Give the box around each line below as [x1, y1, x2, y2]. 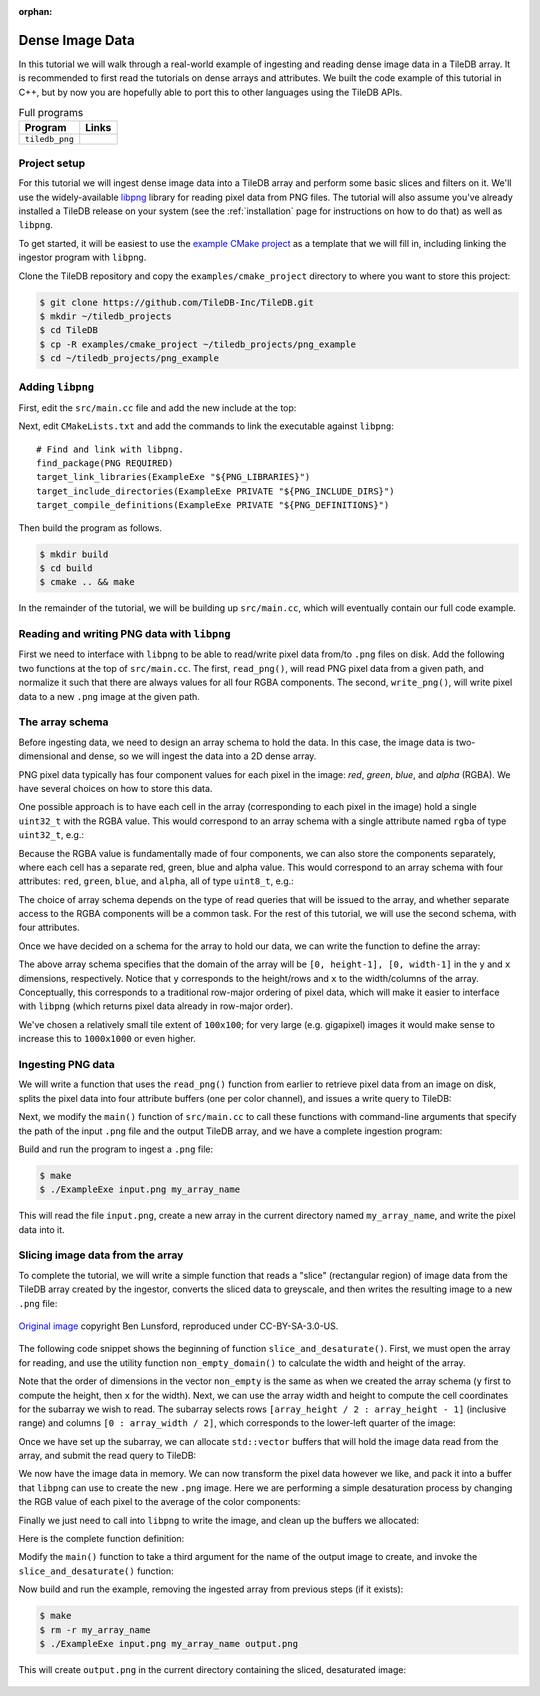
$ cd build [39, 562, 93, 574]
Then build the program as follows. [18, 521, 162, 534]
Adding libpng [18, 380, 95, 394]
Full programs [18, 106, 84, 120]
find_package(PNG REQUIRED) [36, 458, 174, 469]
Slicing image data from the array [18, 1248, 184, 1262]
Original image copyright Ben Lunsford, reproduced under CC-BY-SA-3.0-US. [18, 1320, 339, 1332]
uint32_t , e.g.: [18, 829, 85, 841]
